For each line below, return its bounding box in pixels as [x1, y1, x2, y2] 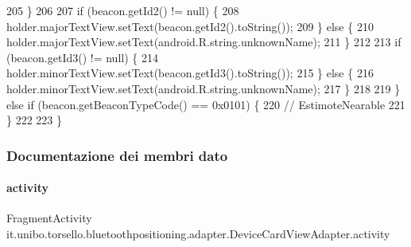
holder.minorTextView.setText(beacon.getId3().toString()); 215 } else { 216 [6, 65, 374, 81]
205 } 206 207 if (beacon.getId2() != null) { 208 [6, 2, 239, 18]
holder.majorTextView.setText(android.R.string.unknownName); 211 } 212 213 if [6, 33, 401, 50]
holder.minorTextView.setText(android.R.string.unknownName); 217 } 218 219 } [6, 80, 401, 96]
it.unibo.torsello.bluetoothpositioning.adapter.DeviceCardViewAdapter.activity [6, 225, 390, 241]
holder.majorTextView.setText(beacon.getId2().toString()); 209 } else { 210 [6, 18, 374, 34]
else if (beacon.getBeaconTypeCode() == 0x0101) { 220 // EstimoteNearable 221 [6, 96, 405, 112]
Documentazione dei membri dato [6, 145, 228, 165]
